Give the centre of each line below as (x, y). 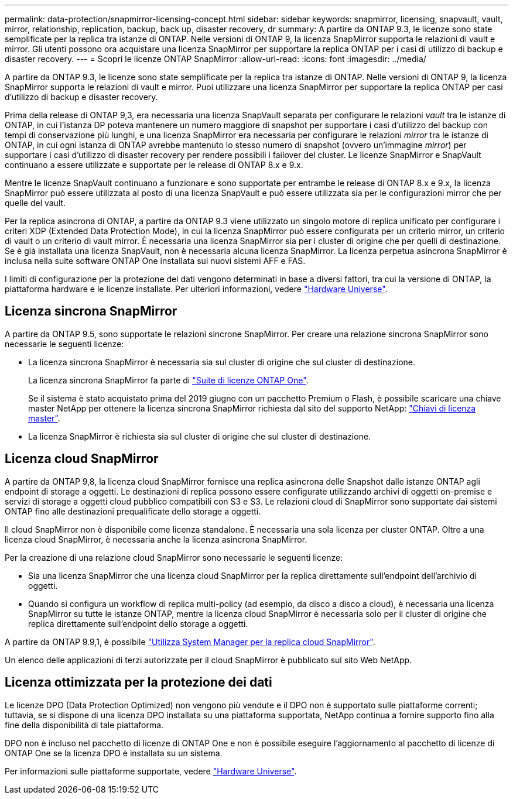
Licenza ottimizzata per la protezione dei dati (138, 683)
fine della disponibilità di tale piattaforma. (84, 725)
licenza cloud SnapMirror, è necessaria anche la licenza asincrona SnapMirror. (156, 539)
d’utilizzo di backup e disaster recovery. (81, 97)
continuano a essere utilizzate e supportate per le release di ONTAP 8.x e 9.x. (154, 165)
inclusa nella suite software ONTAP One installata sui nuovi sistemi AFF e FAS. (155, 261)
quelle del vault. (35, 203)
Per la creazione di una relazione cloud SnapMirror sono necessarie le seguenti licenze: (174, 557)
